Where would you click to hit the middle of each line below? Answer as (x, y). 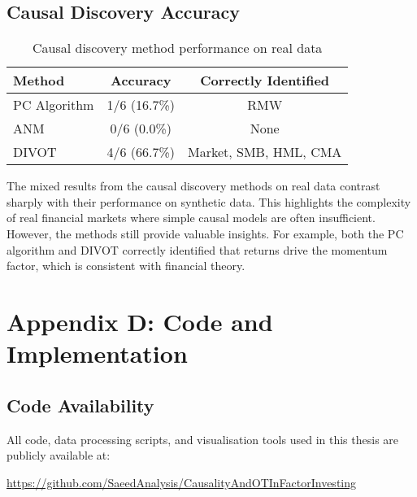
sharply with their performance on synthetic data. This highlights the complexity (209, 201)
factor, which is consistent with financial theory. (126, 266)
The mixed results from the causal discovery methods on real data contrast (193, 186)
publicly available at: (59, 455)
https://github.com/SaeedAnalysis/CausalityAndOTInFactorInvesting (182, 482)
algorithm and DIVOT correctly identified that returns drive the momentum (197, 249)
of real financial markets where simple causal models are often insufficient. (191, 218)
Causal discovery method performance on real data (178, 48)
